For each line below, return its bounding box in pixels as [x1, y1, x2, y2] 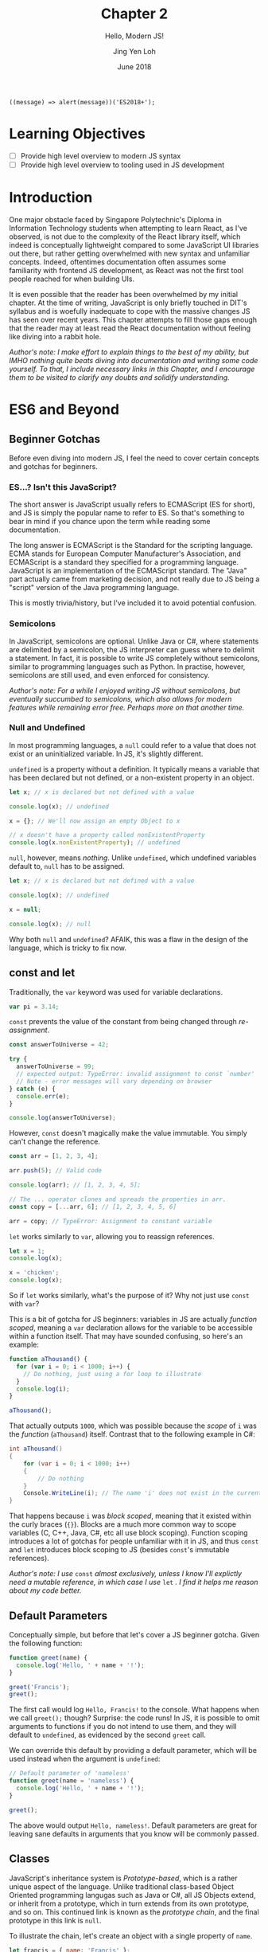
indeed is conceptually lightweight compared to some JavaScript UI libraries [9, 240, 259, 249]
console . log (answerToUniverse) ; [9, 1114, 116, 1122]
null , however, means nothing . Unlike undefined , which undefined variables [9, 853, 257, 863]
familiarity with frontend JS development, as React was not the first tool [9, 265, 244, 275]
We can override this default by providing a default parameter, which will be [9, 1746, 258, 1755]
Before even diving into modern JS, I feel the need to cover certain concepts [9, 453, 260, 463]
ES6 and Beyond [9, 401, 120, 419]
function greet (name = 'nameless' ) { [9, 1777, 134, 1785]
